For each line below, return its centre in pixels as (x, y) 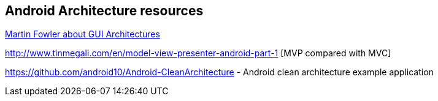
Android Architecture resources (104, 11)
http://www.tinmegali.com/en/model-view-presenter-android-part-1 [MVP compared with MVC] (198, 53)
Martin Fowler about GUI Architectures (83, 34)
